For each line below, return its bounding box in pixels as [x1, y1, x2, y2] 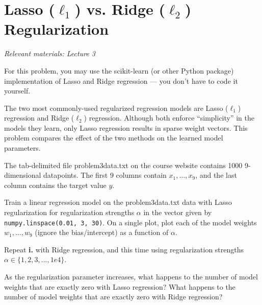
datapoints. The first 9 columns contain [43, 170, 167, 180]
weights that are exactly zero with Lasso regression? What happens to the [4, 281, 235, 292]
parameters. [4, 143, 41, 153]
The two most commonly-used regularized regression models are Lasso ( [4, 102, 228, 113]
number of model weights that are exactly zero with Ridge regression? [4, 291, 223, 302]
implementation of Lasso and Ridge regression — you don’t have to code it [4, 75, 238, 86]
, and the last [195, 170, 237, 180]
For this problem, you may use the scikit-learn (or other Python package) [4, 65, 234, 76]
